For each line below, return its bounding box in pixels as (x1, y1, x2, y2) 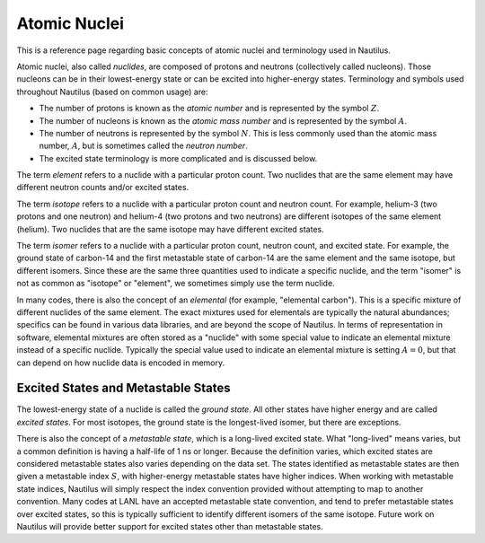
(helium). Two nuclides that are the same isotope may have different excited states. (16, 223, 325, 234)
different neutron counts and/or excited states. (16, 182, 190, 193)
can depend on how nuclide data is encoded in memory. (16, 357, 225, 368)
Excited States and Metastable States (16, 381, 231, 396)
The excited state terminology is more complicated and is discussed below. (39, 153, 318, 163)
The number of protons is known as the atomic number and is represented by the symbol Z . (39, 103, 380, 114)
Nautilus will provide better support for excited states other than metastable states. (16, 521, 323, 531)
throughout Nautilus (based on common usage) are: (16, 86, 208, 97)
